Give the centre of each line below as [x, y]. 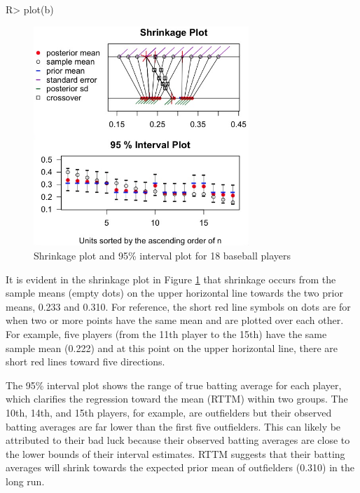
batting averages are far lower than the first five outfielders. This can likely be [173, 426]
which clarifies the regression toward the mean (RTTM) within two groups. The [177, 399]
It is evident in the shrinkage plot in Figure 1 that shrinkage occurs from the [171, 279]
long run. [25, 481]
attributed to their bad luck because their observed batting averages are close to [178, 440]
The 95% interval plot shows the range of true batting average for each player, [174, 385]
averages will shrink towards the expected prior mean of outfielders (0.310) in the [180, 467]
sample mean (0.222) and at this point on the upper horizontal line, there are [172, 347]
